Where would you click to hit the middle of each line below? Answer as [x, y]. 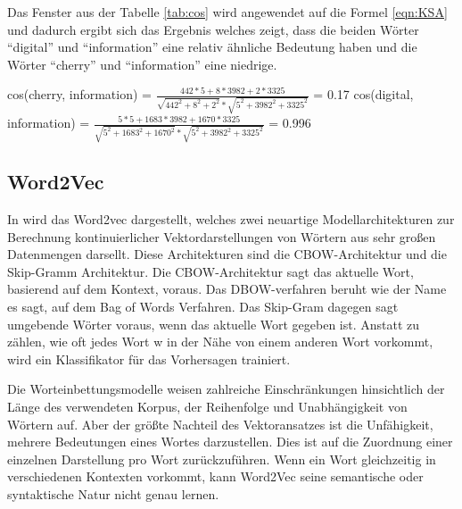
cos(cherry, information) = [79, 94]
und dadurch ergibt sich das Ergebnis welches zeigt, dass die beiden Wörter [213, 29]
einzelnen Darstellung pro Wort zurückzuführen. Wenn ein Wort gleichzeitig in [222, 459]
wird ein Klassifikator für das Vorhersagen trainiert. [149, 359]
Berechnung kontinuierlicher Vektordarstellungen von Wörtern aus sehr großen [222, 236]
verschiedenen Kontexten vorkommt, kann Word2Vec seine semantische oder [215, 476]
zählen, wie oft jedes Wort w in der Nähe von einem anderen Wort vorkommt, [220, 342]
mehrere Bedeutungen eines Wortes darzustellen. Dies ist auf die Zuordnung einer [230, 442]
